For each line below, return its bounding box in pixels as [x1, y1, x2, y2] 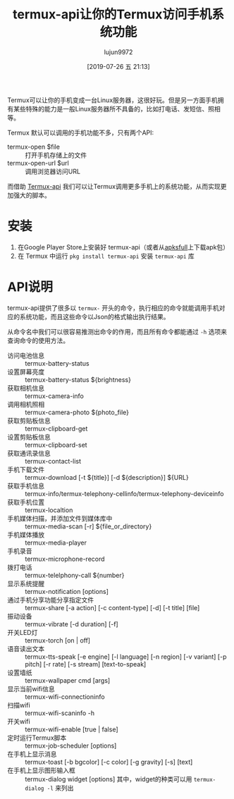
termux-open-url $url [7, 159, 69, 167]
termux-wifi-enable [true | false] [25, 725, 118, 733]
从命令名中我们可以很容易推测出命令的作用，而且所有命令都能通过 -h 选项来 [7, 327, 228, 335]
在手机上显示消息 [7, 750, 57, 758]
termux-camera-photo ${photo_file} [25, 408, 129, 416]
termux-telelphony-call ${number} [25, 571, 125, 579]
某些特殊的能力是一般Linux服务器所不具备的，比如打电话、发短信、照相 [13, 104, 221, 113]
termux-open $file [7, 142, 60, 151]
